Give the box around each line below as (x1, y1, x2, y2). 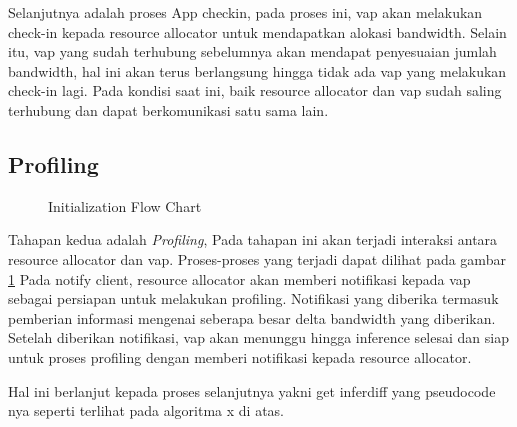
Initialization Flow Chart (48, 195, 202, 216)
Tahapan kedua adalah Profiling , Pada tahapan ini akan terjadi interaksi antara (8, 229, 498, 250)
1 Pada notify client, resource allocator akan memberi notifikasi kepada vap (8, 268, 471, 289)
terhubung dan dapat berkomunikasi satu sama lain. (8, 99, 329, 120)
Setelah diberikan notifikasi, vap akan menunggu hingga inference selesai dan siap (8, 327, 509, 348)
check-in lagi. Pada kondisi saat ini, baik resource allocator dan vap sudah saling (8, 80, 502, 101)
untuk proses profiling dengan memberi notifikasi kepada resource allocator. (8, 346, 472, 367)
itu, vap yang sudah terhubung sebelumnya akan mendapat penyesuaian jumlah (8, 41, 497, 62)
